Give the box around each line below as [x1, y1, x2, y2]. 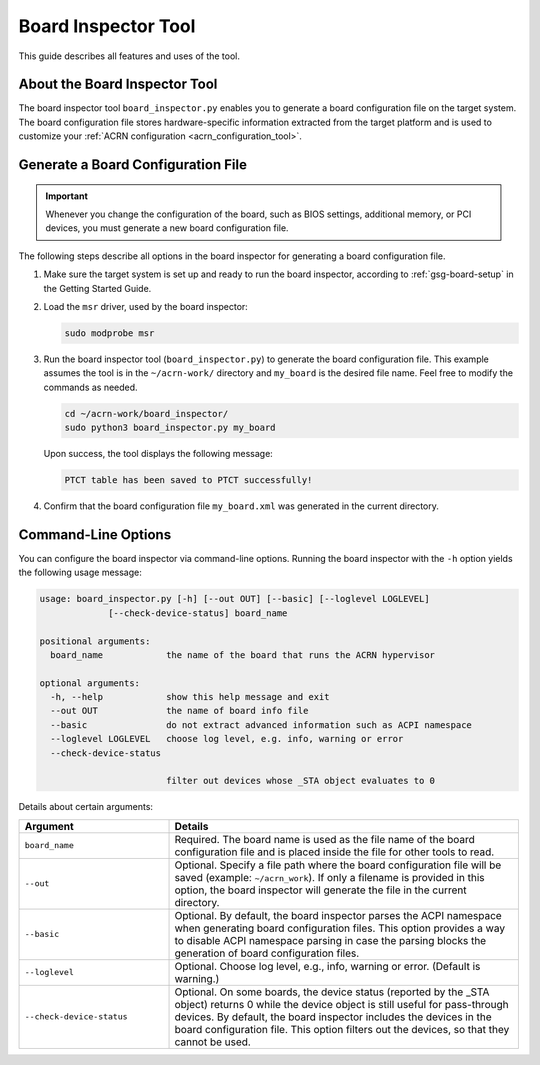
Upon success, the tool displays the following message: [43, 448, 274, 460]
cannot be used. [174, 1035, 252, 1049]
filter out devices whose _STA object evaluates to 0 [165, 775, 435, 787]
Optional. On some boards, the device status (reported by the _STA [174, 985, 490, 999]
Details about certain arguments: [18, 801, 154, 813]
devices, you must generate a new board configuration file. [45, 222, 289, 234]
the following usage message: [18, 566, 142, 579]
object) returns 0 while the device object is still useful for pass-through [174, 997, 509, 1011]
